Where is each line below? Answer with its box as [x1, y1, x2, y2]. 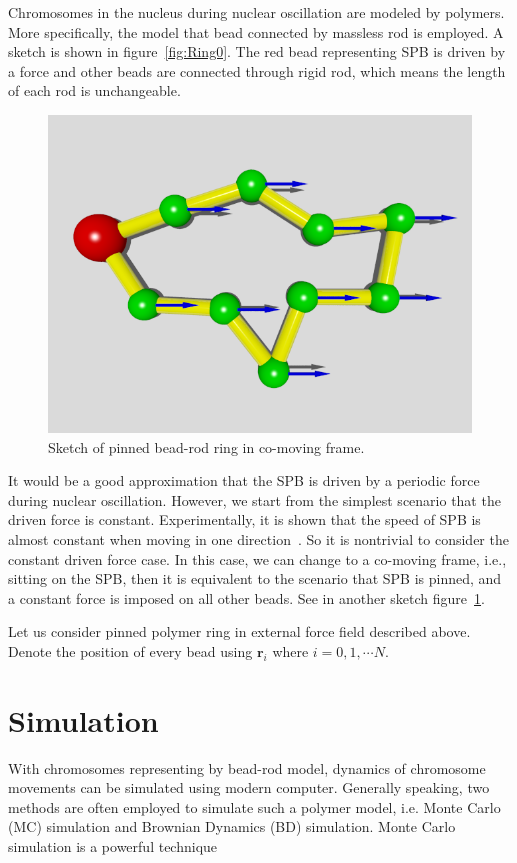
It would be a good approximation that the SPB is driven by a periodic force [8, 470, 480, 491]
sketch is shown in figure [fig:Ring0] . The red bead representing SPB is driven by [8, 41, 506, 62]
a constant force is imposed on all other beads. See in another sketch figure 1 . [8, 587, 485, 608]
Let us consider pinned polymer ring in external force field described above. [8, 621, 471, 642]
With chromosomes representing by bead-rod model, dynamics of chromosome [8, 757, 486, 778]
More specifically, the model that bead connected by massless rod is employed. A [8, 21, 504, 42]
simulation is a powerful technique [8, 836, 218, 856]
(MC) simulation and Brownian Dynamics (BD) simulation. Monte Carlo [8, 816, 456, 837]
